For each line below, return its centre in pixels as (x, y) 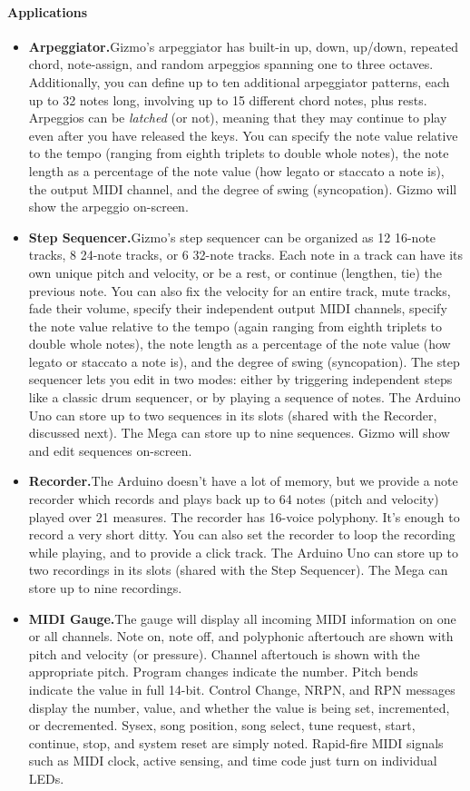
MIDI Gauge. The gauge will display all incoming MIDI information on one (242, 618)
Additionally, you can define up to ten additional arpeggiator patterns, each (239, 81)
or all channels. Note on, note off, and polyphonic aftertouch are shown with (241, 636)
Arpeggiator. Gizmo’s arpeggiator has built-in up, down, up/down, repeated (244, 46)
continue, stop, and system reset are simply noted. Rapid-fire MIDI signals (236, 742)
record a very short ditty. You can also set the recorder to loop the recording (242, 534)
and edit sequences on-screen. (110, 450)
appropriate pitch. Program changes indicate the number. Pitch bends (223, 672)
